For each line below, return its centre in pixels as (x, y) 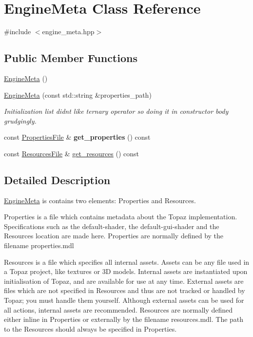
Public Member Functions (71, 58)
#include (18, 32)
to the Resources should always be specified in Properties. (90, 328)
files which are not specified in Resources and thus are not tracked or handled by (125, 290)
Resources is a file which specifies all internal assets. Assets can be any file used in (127, 262)
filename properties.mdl (39, 245)
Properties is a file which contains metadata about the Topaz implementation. (121, 217)
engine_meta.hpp (68, 32)
